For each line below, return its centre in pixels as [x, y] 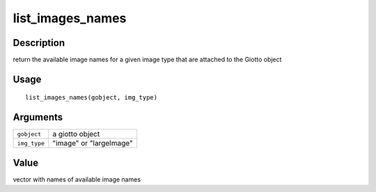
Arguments [38, 117]
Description [39, 43]
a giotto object [76, 134]
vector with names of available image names [77, 179]
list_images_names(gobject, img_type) [92, 98]
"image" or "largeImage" [93, 143]
